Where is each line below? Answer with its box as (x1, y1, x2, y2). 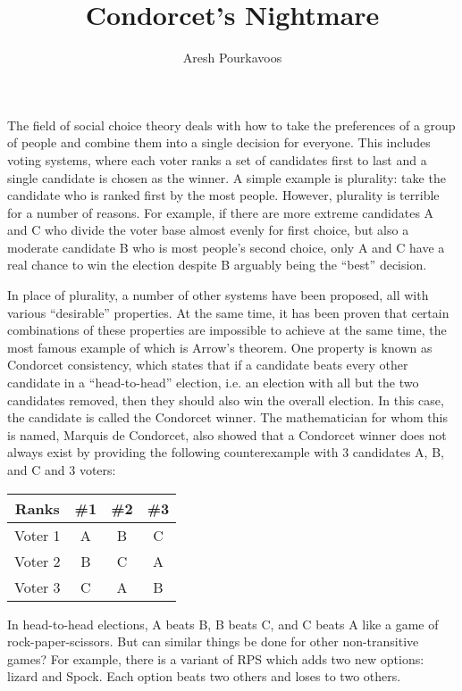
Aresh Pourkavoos (182, 48, 282, 67)
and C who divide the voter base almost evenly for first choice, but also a (7, 221, 409, 239)
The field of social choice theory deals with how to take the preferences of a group (7, 115, 456, 134)
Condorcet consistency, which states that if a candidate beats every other (7, 355, 408, 374)
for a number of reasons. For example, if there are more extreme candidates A (7, 203, 434, 221)
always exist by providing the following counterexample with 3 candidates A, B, (7, 443, 444, 462)
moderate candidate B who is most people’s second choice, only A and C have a (7, 237, 445, 256)
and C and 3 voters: (7, 461, 116, 479)
